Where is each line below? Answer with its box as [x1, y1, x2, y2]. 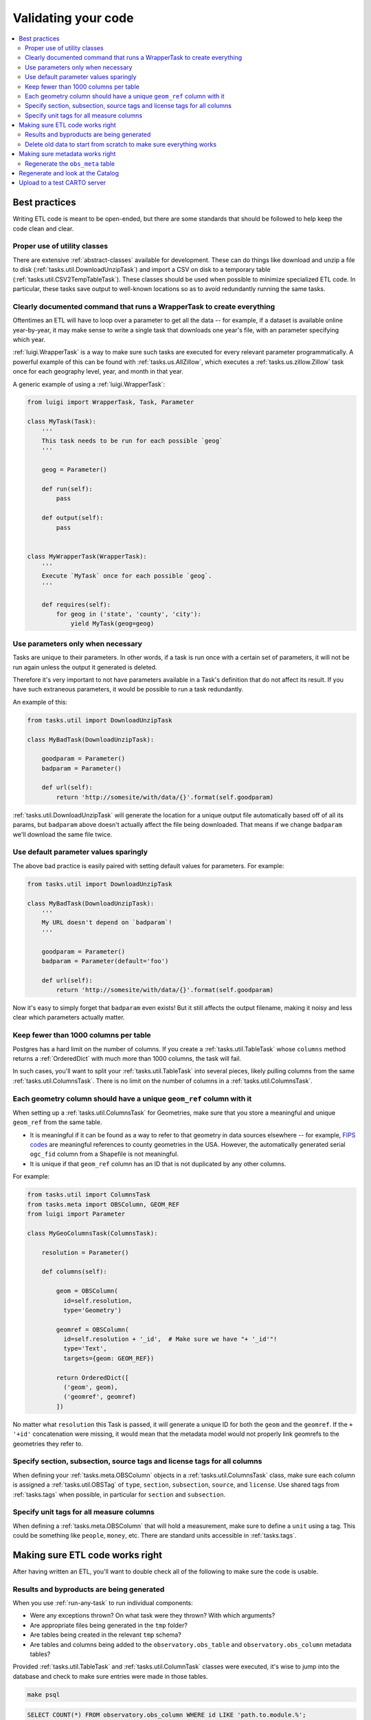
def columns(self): [41, 1268, 108, 1276]
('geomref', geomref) [63, 1393, 137, 1401]
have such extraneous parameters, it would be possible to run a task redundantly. [12, 685, 244, 694]
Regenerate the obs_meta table [25, 159, 115, 168]
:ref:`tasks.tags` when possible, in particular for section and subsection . [12, 1490, 226, 1498]
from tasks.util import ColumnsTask [27, 1191, 151, 1198]
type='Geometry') [63, 1306, 122, 1314]
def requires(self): [41, 601, 111, 608]
